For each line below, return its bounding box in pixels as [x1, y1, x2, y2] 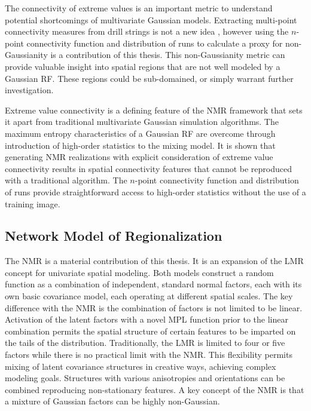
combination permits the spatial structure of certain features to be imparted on [5, 324, 296, 337]
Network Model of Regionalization [5, 226, 222, 245]
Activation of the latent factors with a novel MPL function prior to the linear [5, 313, 288, 326]
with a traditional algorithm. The [5, 174, 127, 186]
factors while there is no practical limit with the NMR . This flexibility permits [5, 348, 292, 361]
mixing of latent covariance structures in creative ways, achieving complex [5, 360, 276, 372]
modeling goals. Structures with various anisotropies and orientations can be [5, 372, 285, 384]
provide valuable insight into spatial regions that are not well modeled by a [5, 60, 280, 72]
